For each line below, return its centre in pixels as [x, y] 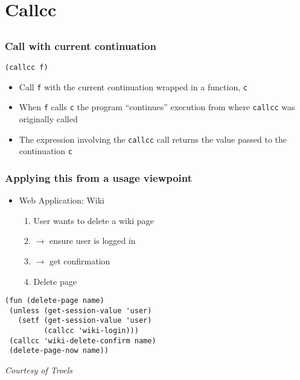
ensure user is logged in [92, 241]
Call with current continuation [81, 45]
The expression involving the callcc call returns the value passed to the [153, 139]
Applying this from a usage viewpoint [99, 177]
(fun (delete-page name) [55, 301]
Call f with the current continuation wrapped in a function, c [133, 86]
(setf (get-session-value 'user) [85, 321]
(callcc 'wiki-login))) [91, 331]
